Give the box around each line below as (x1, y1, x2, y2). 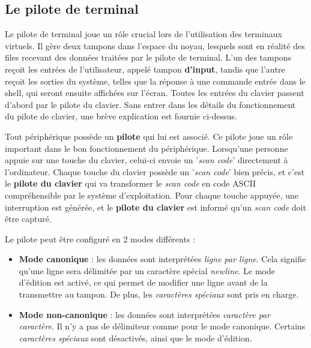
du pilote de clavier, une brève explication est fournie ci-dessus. (5, 110, 237, 122)
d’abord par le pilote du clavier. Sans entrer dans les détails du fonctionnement (5, 98, 296, 110)
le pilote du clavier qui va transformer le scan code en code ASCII (5, 177, 256, 190)
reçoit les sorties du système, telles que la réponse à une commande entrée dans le (5, 74, 306, 87)
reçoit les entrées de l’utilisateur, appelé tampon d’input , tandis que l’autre (5, 62, 285, 75)
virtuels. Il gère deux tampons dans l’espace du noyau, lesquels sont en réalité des (5, 39, 305, 52)
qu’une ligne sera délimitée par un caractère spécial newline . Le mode (19, 264, 275, 277)
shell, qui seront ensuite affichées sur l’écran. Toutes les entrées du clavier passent (5, 86, 304, 99)
